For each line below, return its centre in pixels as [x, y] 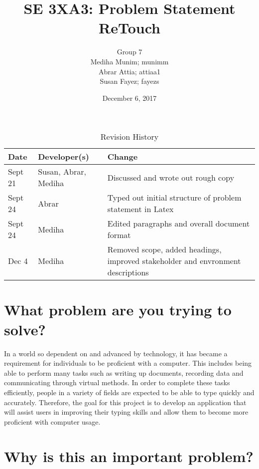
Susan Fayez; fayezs [129, 81]
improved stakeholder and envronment [174, 261]
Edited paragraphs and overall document [179, 224]
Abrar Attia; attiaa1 [129, 71]
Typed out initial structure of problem [174, 198]
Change [123, 157]
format [119, 235]
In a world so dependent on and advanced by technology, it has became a [116, 353]
